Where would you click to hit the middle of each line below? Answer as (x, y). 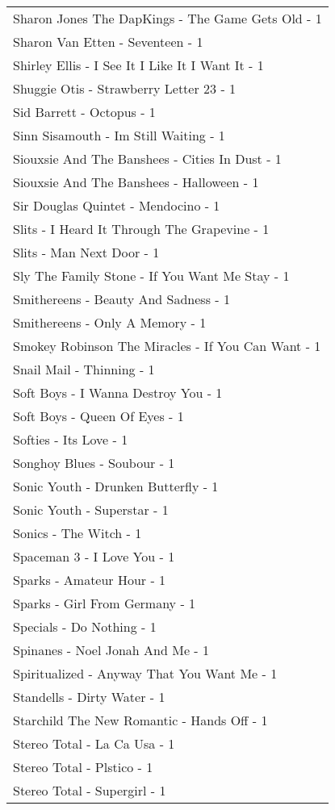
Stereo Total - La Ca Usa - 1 (94, 743)
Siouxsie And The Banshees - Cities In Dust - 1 (147, 159)
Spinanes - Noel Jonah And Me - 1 (111, 650)
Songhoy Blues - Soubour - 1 (94, 463)
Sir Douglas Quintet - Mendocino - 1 (117, 205)
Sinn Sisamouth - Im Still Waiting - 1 (119, 135)
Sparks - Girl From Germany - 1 (105, 603)
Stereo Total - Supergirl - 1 (90, 790)
